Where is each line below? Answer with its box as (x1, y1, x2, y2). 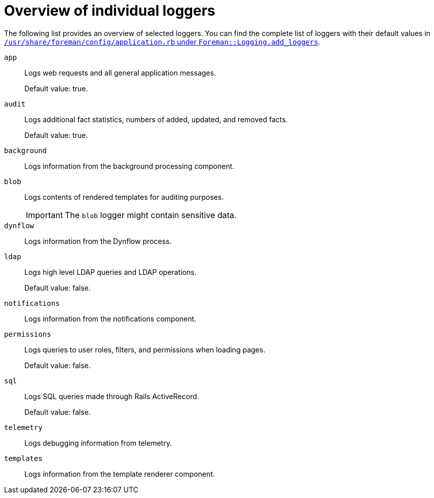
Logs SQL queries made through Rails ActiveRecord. (24, 392, 199, 401)
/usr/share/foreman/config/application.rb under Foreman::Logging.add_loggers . (4, 37, 320, 46)
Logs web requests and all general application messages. (24, 68, 216, 77)
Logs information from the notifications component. (24, 314, 197, 323)
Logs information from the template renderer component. (24, 469, 215, 478)
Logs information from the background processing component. (24, 161, 235, 170)
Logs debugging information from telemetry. (24, 438, 172, 447)
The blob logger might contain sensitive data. (64, 209, 237, 220)
